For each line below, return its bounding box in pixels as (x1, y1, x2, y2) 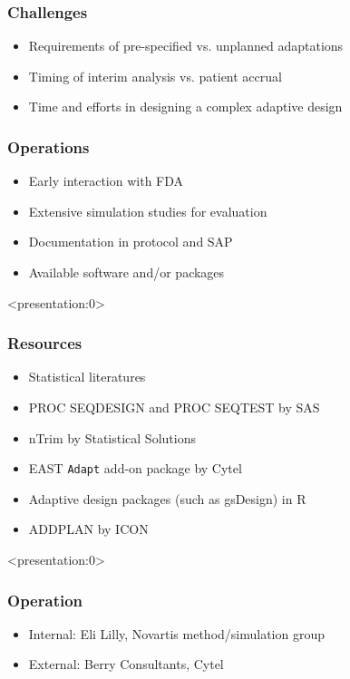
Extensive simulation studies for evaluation (28, 201, 267, 220)
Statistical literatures (28, 367, 146, 386)
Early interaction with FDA (28, 171, 184, 190)
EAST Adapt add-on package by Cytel (28, 459, 242, 478)
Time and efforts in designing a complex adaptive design (28, 97, 343, 116)
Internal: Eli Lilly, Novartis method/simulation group (28, 624, 326, 643)
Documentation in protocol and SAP (28, 232, 233, 251)
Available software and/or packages (28, 263, 225, 281)
